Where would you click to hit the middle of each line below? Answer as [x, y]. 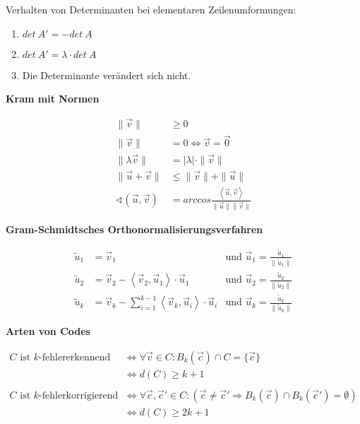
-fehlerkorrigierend [79, 395]
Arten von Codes [48, 331]
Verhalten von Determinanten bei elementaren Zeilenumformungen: [151, 9]
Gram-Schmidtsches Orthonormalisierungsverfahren [134, 229]
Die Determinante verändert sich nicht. [107, 75]
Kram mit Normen [53, 99]
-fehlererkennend [75, 357]
